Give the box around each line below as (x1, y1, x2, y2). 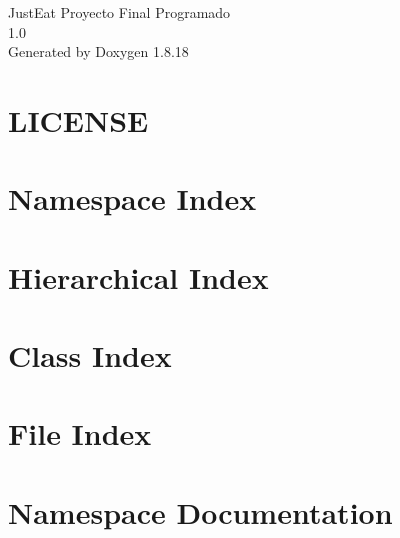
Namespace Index (8, 178, 257, 219)
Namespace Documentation (8, 491, 393, 532)
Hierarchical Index (8, 256, 269, 297)
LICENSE (8, 99, 149, 140)
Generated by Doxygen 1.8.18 (8, 41, 189, 62)
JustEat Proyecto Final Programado (8, 2, 231, 22)
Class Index (8, 335, 172, 376)
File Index (8, 413, 152, 454)
